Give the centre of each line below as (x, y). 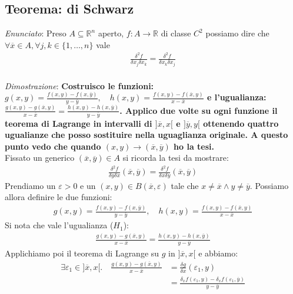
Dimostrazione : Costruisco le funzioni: (79, 85)
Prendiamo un (30, 185)
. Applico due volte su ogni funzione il (199, 110)
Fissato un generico (40, 158)
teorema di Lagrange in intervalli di (79, 123)
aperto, (111, 33)
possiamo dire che (237, 33)
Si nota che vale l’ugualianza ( (59, 225)
